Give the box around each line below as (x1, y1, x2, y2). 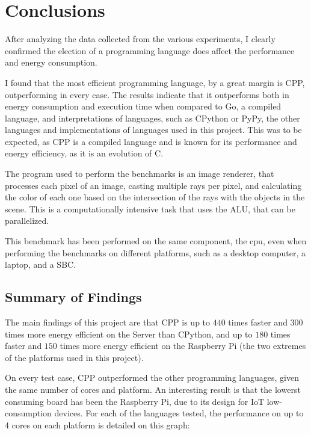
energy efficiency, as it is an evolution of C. (5, 147, 164, 159)
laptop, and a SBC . (5, 258, 76, 271)
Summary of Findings (5, 288, 142, 306)
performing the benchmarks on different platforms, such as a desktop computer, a (5, 246, 306, 259)
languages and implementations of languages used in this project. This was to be (5, 123, 302, 136)
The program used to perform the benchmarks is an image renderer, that (5, 167, 274, 180)
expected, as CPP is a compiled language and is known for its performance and (5, 135, 297, 147)
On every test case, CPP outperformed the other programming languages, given (5, 371, 299, 384)
